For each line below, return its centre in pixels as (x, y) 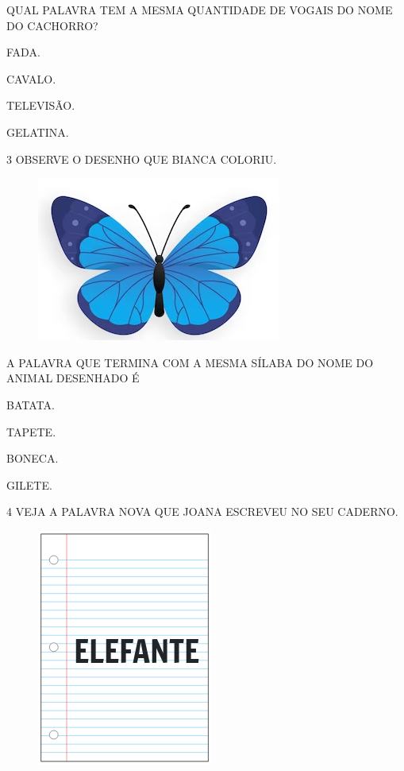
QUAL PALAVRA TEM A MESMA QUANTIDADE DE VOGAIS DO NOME (200, 10)
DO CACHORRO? (52, 25)
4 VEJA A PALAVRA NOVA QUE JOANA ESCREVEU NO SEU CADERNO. (202, 511)
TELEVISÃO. (41, 105)
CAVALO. (31, 78)
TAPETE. (31, 431)
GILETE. (29, 484)
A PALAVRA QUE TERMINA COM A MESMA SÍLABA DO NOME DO (190, 362)
